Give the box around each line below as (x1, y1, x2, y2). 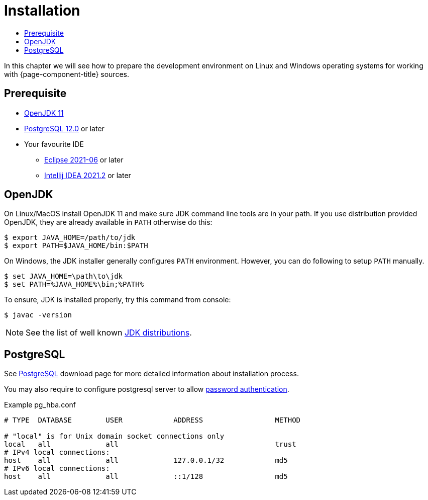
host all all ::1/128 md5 (4, 472, 288, 481)
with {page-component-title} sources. (4, 69, 129, 78)
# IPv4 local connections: (4, 448, 110, 457)
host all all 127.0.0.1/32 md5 (4, 456, 288, 465)
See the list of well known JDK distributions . (26, 327, 192, 338)
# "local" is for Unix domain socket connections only (4, 432, 225, 441)
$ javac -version (4, 311, 72, 319)
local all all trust (4, 440, 296, 449)
